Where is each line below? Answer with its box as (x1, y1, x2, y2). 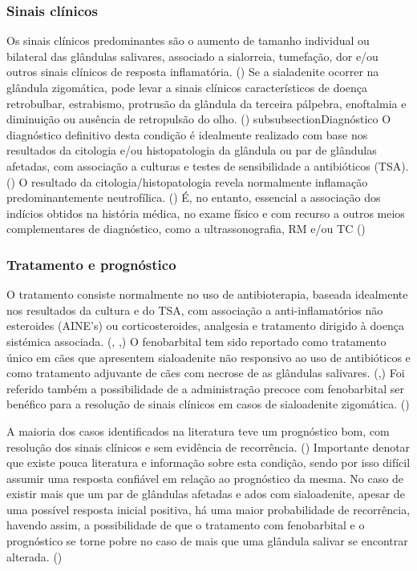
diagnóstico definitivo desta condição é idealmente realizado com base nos (6, 126, 368, 143)
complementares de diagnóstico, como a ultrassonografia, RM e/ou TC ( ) (6, 220, 366, 237)
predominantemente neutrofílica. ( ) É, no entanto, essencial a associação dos (6, 189, 381, 206)
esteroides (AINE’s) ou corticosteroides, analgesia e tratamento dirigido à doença (6, 317, 404, 334)
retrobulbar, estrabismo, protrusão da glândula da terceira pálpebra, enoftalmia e (6, 94, 407, 111)
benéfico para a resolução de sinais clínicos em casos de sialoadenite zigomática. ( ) (6, 396, 410, 412)
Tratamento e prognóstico (6, 254, 176, 274)
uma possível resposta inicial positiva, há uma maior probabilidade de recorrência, (6, 501, 411, 517)
